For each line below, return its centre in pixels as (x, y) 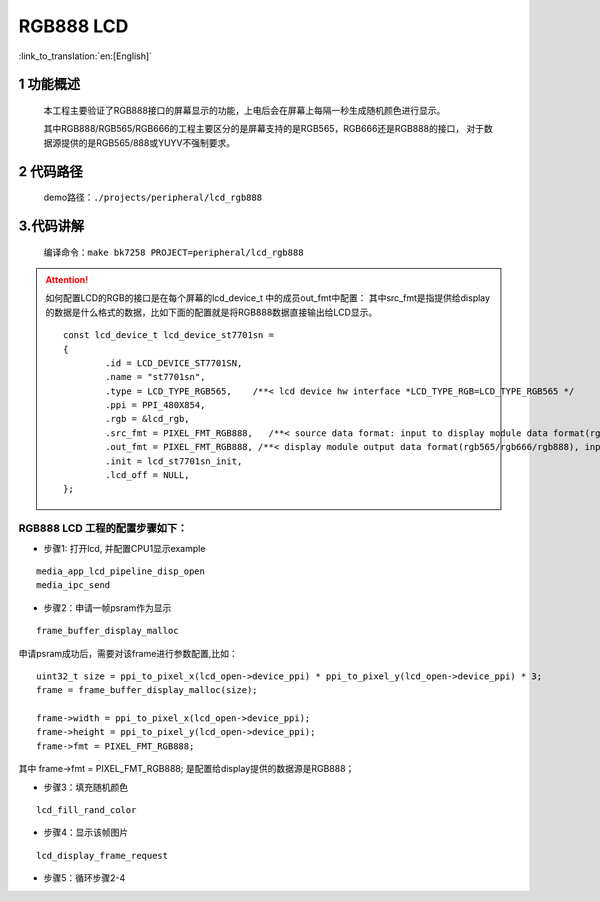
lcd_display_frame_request (102, 855)
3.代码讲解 (51, 225)
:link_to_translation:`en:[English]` (85, 56)
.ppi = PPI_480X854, (155, 405)
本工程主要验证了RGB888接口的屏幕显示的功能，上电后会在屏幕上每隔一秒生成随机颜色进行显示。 (244, 110)
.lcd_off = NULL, (147, 475)
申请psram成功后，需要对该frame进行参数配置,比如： (128, 653)
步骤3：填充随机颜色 (86, 787)
